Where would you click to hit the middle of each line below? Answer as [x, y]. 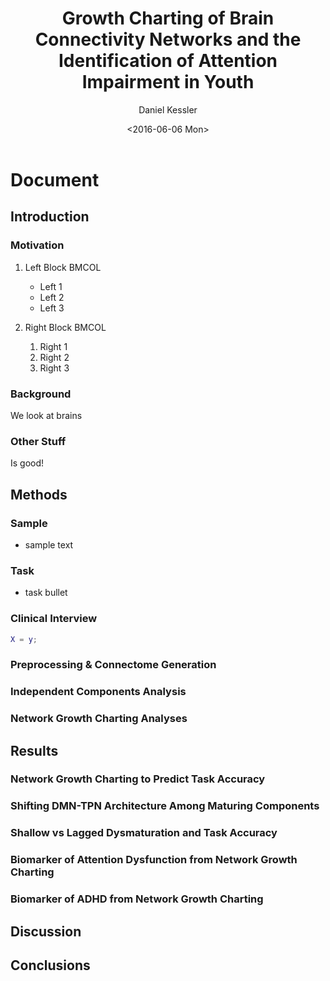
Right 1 [53, 346]
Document [55, 179]
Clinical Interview [54, 619]
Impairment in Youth [168, 82]
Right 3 [54, 368]
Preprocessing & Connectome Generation [113, 665]
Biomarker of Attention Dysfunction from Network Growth [154, 860]
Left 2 [52, 297]
